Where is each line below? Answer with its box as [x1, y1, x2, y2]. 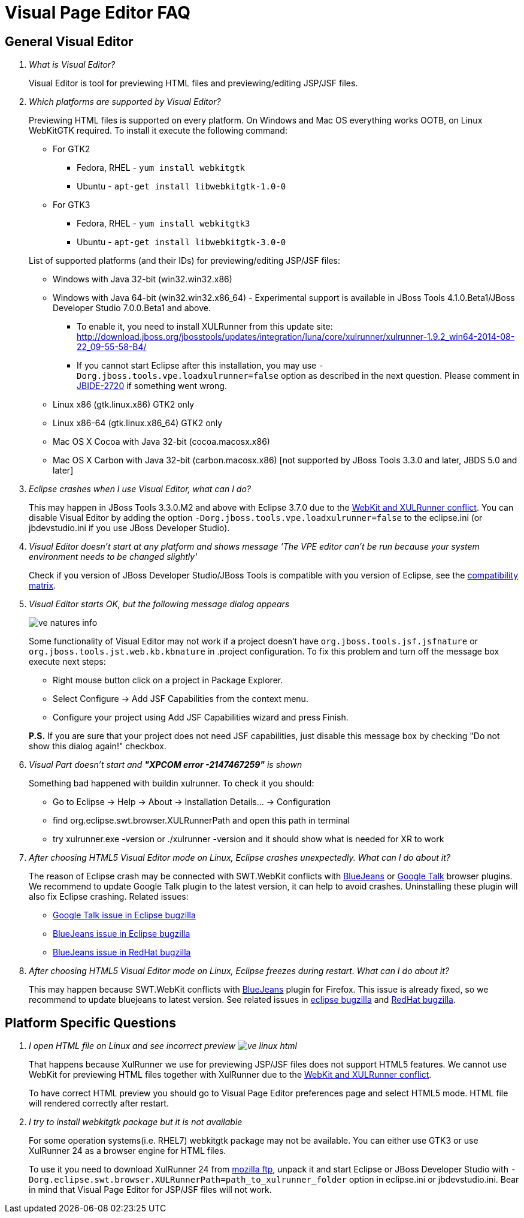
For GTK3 [53, 200, 90, 210]
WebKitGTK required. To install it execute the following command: [29, 125, 287, 136]
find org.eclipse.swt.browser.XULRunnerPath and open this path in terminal [53, 815, 350, 826]
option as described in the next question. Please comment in [281, 370, 520, 381]
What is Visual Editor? [29, 59, 116, 70]
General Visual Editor [5, 34, 134, 49]
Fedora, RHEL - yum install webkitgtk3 [77, 218, 250, 229]
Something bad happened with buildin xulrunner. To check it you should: [29, 778, 314, 789]
